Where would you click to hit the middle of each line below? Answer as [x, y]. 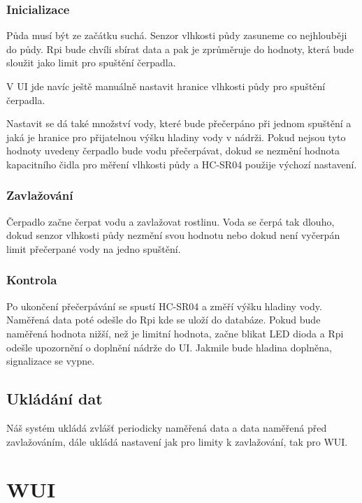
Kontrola [32, 280]
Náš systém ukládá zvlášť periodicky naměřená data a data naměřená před [167, 427]
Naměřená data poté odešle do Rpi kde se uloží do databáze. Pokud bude [164, 320]
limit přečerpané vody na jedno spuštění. [94, 248]
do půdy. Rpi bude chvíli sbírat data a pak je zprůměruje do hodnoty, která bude [180, 49]
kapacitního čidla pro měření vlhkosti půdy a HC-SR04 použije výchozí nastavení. [182, 164]
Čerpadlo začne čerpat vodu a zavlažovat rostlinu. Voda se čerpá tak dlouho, [171, 221]
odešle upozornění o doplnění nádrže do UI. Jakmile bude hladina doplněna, [169, 347]
